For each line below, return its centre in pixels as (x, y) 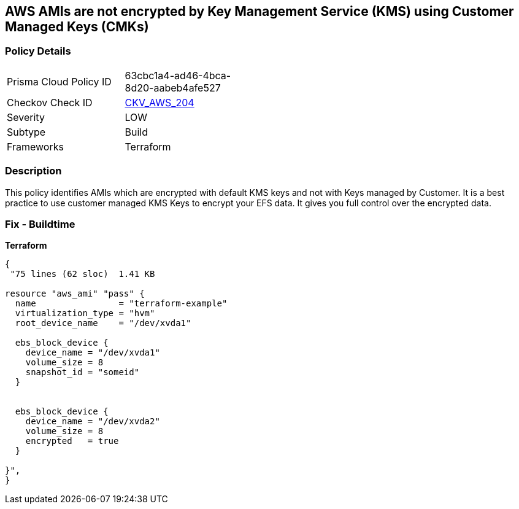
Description (33, 171)
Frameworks (35, 146)
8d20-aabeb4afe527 (173, 87)
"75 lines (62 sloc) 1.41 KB (83, 274)
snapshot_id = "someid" (83, 372)
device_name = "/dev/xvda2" (93, 422)
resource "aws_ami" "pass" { (75, 294)
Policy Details (38, 51)
